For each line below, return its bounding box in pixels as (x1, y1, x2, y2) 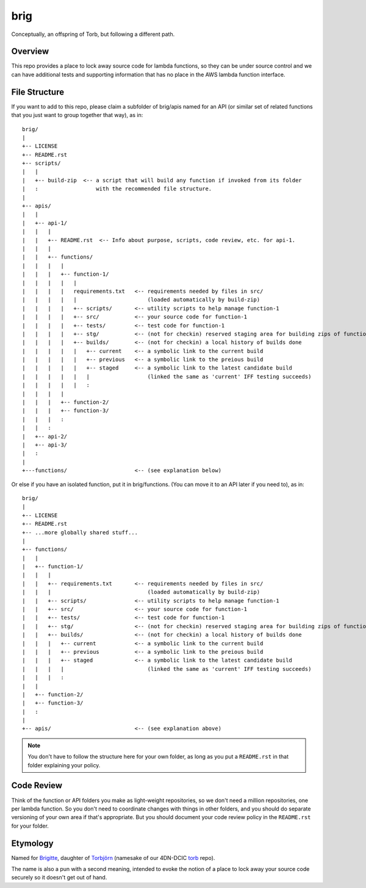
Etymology (11, 838, 54, 848)
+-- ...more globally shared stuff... (22, 529, 138, 536)
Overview (11, 46, 49, 57)
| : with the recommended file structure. (22, 185, 212, 192)
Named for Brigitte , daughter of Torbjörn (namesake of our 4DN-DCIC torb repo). (11, 854, 215, 861)
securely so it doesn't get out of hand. (11, 874, 107, 881)
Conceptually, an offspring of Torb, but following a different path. (11, 30, 175, 38)
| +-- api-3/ (22, 441, 68, 448)
